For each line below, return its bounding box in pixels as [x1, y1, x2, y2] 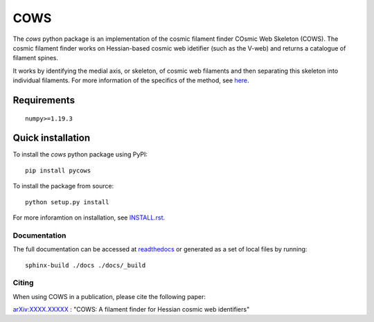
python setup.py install [25, 198, 109, 206]
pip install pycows [25, 166, 91, 175]
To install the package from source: [12, 182, 114, 190]
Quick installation [12, 132, 91, 144]
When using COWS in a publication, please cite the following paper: [12, 292, 206, 301]
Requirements [12, 94, 75, 106]
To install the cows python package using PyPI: [12, 150, 148, 159]
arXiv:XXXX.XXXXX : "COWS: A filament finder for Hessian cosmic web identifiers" [12, 305, 250, 314]
